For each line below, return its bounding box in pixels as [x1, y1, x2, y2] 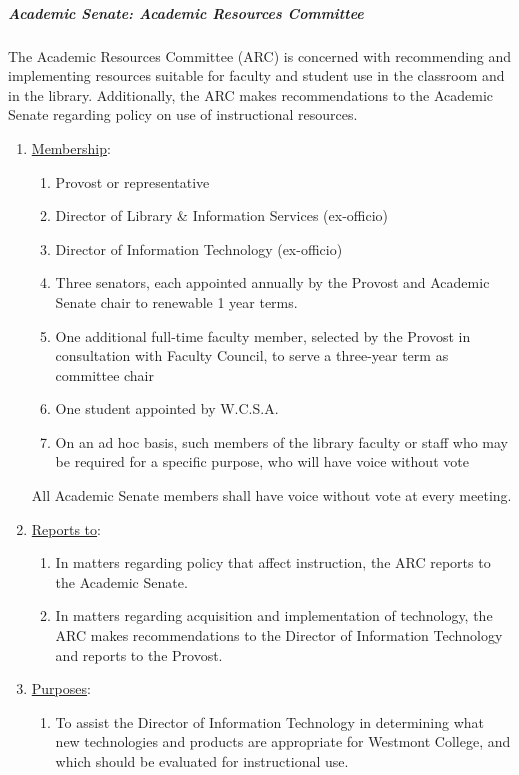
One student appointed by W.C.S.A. [55, 398, 279, 419]
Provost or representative [55, 171, 210, 192]
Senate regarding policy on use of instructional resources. [8, 104, 358, 125]
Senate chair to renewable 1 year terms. [55, 291, 298, 312]
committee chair [55, 364, 154, 385]
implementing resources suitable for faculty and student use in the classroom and [8, 65, 505, 86]
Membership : [31, 137, 111, 158]
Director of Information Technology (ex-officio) [55, 238, 343, 259]
